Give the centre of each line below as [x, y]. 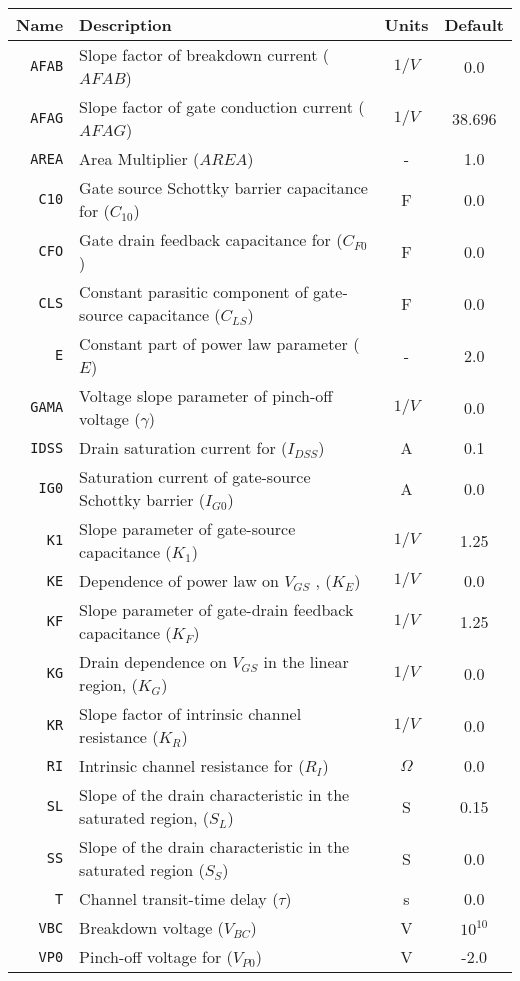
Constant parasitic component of [193, 291]
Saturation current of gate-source [195, 476]
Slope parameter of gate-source [187, 528]
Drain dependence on [153, 661]
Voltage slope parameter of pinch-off [206, 395]
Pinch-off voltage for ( [156, 956]
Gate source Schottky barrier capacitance [223, 187]
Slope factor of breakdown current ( [204, 54]
